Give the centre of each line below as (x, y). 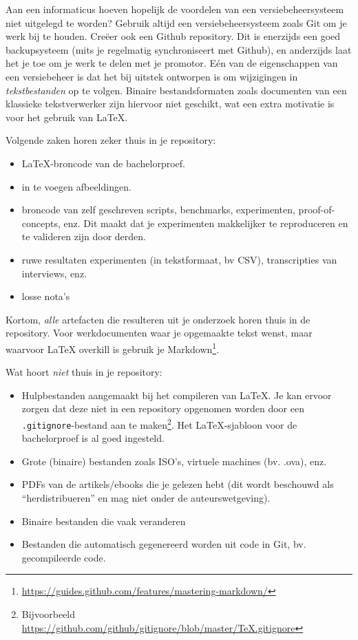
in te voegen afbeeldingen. (76, 186)
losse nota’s (46, 296)
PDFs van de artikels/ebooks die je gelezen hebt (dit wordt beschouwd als (178, 484)
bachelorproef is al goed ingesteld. (93, 438)
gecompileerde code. (64, 557)
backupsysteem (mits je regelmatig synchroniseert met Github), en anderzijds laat (179, 49)
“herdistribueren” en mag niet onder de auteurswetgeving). (146, 498)
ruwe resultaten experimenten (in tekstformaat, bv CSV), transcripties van (179, 259)
